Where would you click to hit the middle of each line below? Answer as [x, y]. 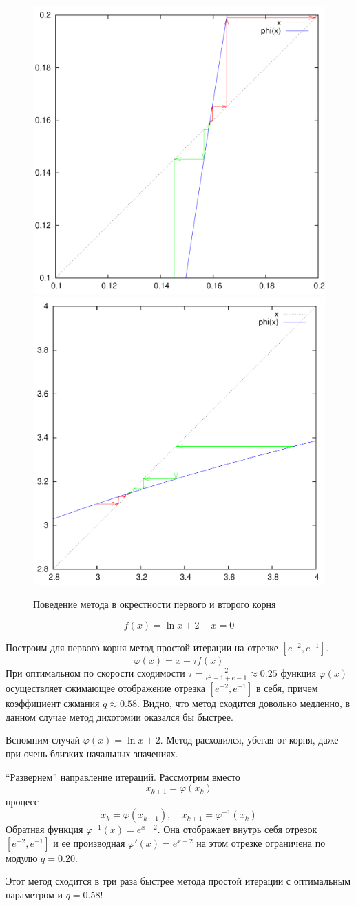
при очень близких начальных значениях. [92, 753]
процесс [22, 801]
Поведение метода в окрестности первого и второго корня [155, 604]
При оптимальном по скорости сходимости [95, 673]
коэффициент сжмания [53, 703]
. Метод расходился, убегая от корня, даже [249, 740]
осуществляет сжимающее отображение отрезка [106, 688]
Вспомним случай [43, 740]
